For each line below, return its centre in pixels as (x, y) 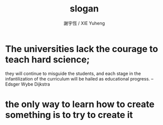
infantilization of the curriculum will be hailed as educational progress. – (79, 78)
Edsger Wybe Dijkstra (28, 84)
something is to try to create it (69, 115)
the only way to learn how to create (80, 104)
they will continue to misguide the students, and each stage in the (73, 73)
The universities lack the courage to (82, 49)
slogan (84, 9)
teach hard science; (48, 59)
